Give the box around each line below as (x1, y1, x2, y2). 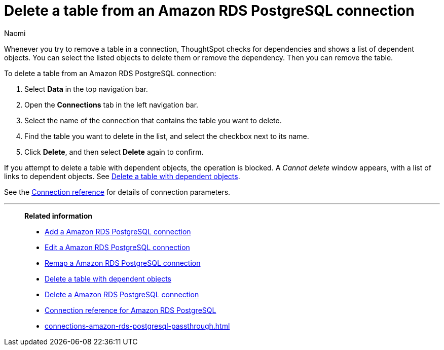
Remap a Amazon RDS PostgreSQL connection (45, 258, 201, 267)
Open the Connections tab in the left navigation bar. (24, 100, 199, 109)
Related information (24, 211, 93, 220)
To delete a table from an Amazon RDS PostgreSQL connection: (4, 68, 216, 78)
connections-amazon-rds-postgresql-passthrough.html (45, 321, 230, 330)
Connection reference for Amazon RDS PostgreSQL (45, 305, 216, 314)
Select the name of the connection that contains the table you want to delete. (24, 116, 282, 125)
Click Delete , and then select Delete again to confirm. (24, 147, 204, 156)
